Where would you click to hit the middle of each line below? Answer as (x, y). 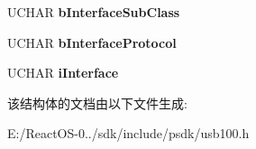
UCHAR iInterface (63, 73)
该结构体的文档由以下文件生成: (97, 102)
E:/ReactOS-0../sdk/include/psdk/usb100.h (128, 133)
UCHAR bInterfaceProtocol (92, 42)
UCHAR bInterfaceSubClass (94, 12)
